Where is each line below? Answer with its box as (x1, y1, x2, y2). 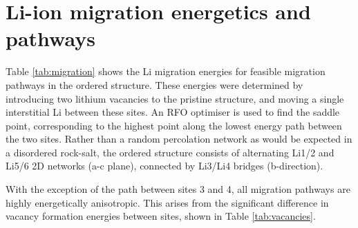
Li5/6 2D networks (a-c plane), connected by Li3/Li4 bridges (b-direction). (6, 158, 323, 173)
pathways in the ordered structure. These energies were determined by (6, 77, 303, 92)
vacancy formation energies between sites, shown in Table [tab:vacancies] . (6, 209, 316, 223)
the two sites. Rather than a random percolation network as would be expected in (6, 132, 352, 146)
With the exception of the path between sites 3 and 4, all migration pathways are (6, 182, 350, 196)
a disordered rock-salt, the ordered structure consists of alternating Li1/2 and (6, 145, 335, 159)
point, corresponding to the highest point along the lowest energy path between (6, 118, 342, 132)
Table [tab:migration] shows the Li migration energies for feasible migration (6, 64, 326, 79)
